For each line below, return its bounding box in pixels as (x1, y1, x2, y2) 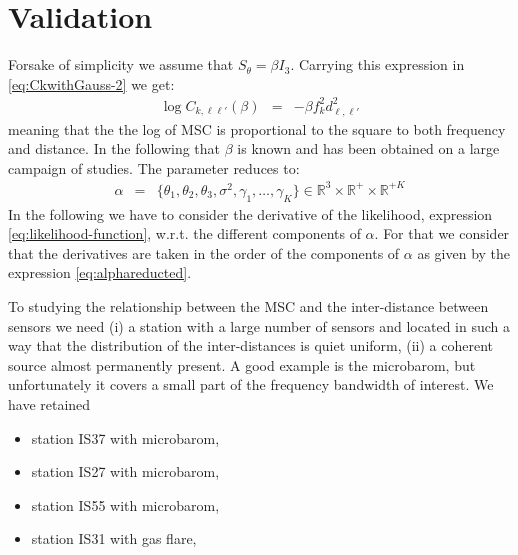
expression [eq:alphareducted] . (8, 262, 192, 283)
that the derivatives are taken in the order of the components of (8, 242, 400, 263)
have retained (8, 394, 91, 415)
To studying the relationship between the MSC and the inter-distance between (8, 296, 489, 317)
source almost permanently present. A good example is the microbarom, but (8, 354, 476, 375)
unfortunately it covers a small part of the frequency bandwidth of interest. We (8, 374, 494, 395)
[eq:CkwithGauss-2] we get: (8, 73, 175, 94)
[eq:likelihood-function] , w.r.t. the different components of (8, 223, 361, 244)
